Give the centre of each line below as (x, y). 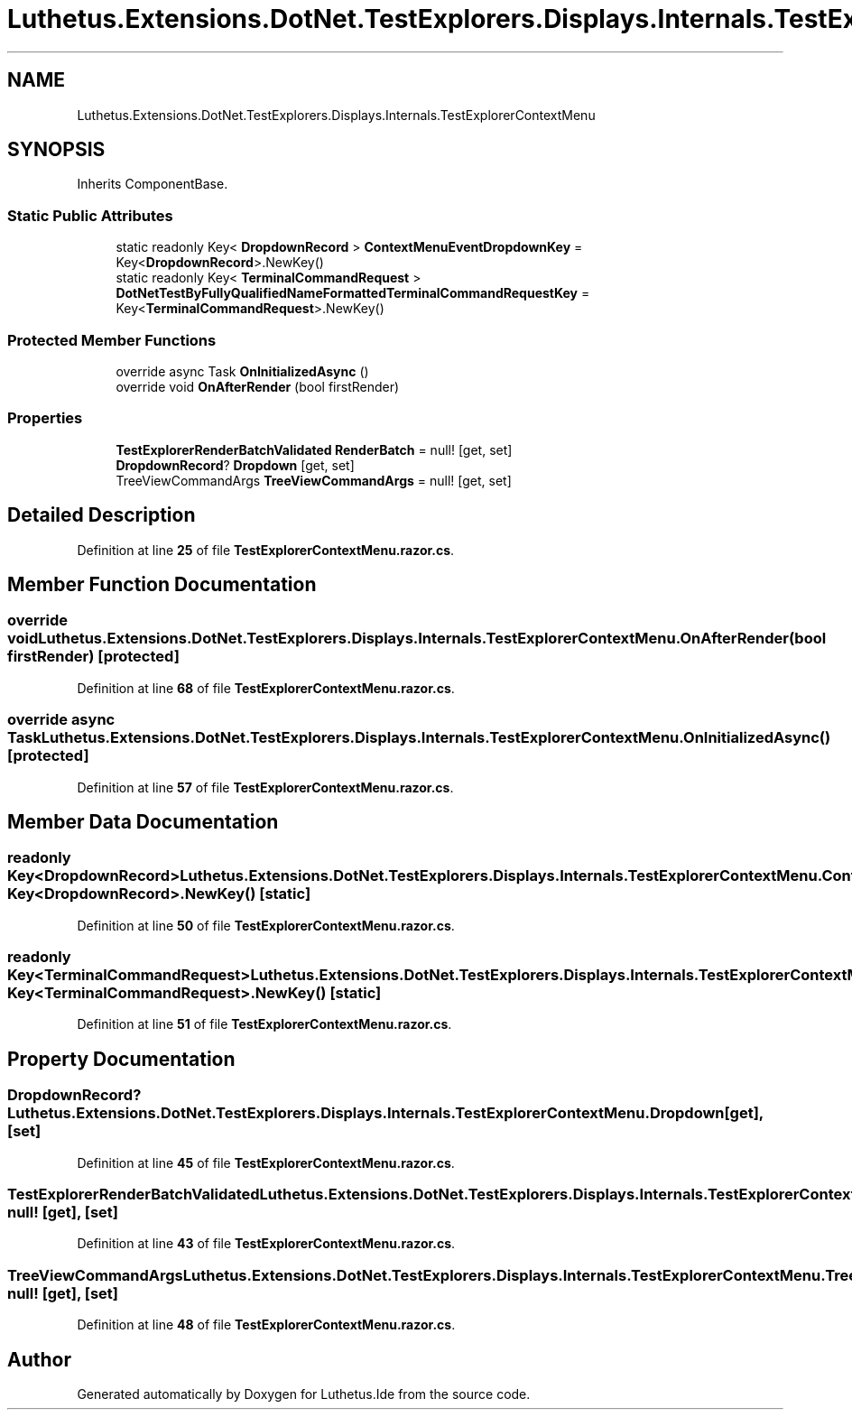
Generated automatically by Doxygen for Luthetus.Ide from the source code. (304, 1394)
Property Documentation (121, 1059)
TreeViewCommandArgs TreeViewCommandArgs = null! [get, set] (314, 480)
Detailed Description (102, 515)
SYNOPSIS (56, 150)
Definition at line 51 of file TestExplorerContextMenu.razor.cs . (264, 1024)
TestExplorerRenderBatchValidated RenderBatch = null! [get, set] (314, 449)
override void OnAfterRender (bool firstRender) (258, 386)
